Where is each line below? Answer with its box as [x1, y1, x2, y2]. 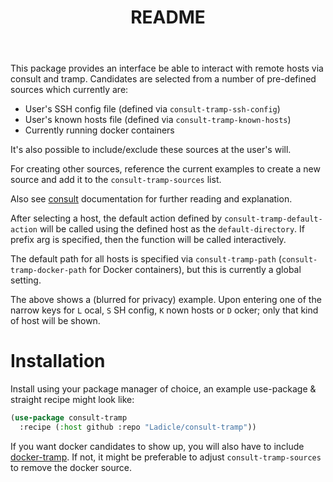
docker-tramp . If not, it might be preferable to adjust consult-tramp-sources [10, 451, 322, 463]
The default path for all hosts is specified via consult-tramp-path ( [10, 253, 282, 265]
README [130, 6, 206, 29]
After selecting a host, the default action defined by [10, 212, 223, 225]
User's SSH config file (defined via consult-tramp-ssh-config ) [24, 103, 281, 115]
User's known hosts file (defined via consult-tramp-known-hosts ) [24, 114, 292, 126]
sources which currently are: [10, 84, 129, 96]
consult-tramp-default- [224, 214, 323, 225]
